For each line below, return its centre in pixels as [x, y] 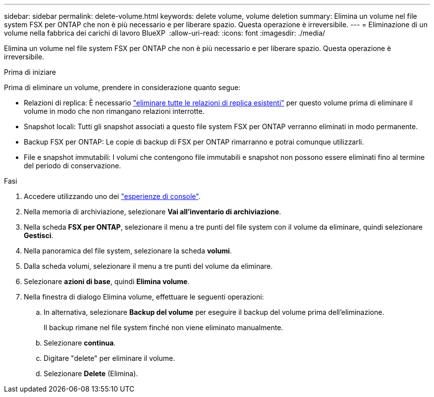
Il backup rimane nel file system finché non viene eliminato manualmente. [163, 327]
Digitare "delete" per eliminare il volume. [109, 358]
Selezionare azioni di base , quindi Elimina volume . [107, 281]
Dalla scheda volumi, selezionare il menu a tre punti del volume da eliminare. [148, 266]
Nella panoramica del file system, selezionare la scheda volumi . [128, 251]
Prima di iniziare [30, 72]
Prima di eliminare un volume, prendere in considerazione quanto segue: [122, 87]
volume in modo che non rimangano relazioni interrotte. [114, 111]
